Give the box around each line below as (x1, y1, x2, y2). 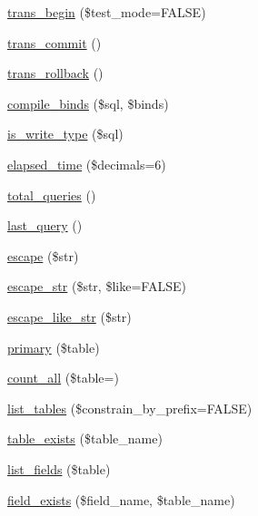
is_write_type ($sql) (7, 124, 124, 143)
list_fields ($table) (7, 459, 111, 478)
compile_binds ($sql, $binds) (7, 93, 169, 112)
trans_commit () (7, 33, 102, 52)
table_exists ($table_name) (7, 429, 163, 448)
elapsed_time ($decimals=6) (7, 154, 166, 173)
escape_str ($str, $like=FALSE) (7, 277, 186, 296)
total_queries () (7, 185, 96, 204)
